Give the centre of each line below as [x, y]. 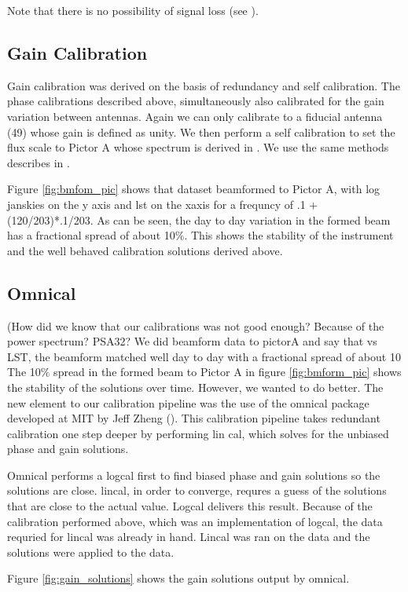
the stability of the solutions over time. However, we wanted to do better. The [195, 387]
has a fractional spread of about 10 [91, 235]
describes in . [39, 162]
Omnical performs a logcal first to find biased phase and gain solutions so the [194, 475]
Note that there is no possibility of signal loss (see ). [133, 10]
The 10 [24, 372]
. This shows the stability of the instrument [289, 235]
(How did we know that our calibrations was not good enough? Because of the [196, 325]
